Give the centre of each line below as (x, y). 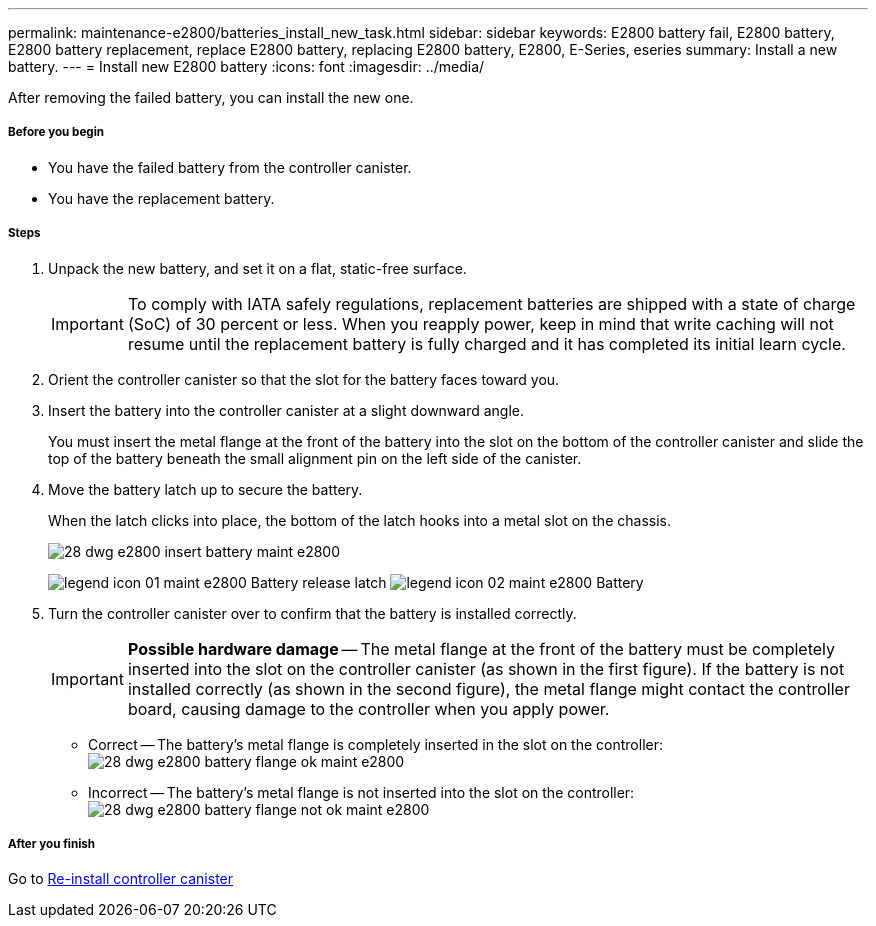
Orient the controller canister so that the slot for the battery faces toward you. (304, 379)
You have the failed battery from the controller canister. (230, 167)
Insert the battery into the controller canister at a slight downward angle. (286, 410)
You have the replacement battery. (161, 198)
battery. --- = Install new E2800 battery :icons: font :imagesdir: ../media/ (246, 66)
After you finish (52, 843)
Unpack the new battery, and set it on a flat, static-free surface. (257, 268)
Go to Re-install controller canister (121, 879)
